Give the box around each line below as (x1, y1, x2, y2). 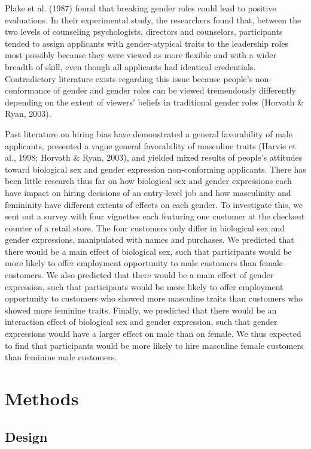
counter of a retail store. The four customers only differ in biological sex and (5, 221, 285, 234)
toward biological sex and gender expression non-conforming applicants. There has (5, 162, 306, 175)
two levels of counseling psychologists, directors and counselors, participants (5, 25, 283, 38)
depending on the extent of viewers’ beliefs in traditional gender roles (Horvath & (5, 95, 304, 108)
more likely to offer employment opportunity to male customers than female (5, 257, 283, 269)
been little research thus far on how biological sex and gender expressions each (5, 174, 292, 187)
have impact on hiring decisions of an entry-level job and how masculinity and (5, 186, 291, 198)
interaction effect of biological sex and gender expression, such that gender (5, 315, 278, 328)
